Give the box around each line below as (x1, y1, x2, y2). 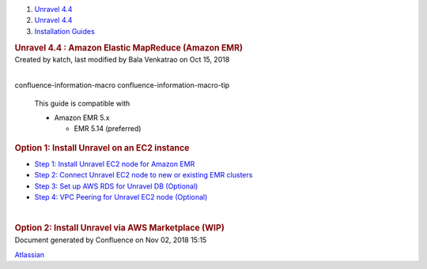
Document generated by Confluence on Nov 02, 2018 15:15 (14, 235, 207, 245)
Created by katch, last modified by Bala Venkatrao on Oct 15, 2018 (14, 55, 230, 65)
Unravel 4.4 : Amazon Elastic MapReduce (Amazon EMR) (14, 42, 244, 53)
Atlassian (14, 249, 45, 260)
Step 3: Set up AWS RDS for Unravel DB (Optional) (34, 181, 198, 191)
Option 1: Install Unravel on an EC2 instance (14, 142, 190, 153)
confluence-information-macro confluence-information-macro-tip (14, 80, 230, 90)
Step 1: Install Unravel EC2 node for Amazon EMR (34, 159, 195, 169)
